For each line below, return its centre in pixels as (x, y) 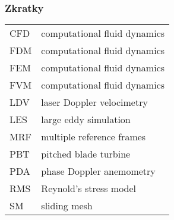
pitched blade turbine (86, 154)
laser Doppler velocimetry (94, 102)
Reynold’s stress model (89, 188)
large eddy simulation (86, 120)
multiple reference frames (94, 137)
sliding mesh (67, 206)
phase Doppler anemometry (98, 171)
